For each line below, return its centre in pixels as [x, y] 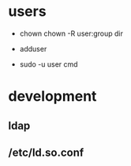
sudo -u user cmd [49, 64]
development [52, 97]
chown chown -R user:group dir [71, 33]
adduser [33, 48]
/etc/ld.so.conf [46, 152]
